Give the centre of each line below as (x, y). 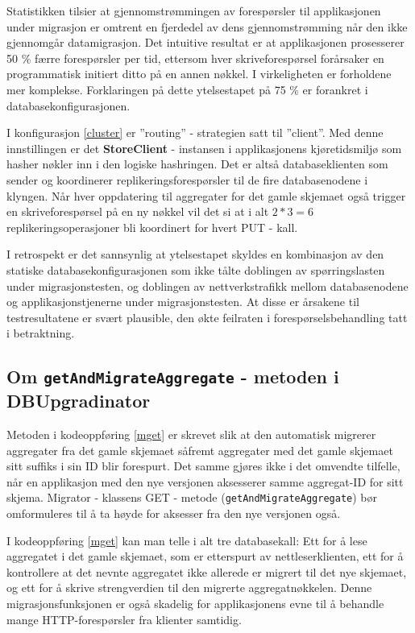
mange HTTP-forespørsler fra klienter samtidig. (124, 619)
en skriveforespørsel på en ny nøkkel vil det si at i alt (138, 211)
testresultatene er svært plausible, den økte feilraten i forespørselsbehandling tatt (207, 317)
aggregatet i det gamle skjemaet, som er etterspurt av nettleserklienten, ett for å (205, 556)
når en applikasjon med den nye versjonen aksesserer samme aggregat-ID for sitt (205, 481)
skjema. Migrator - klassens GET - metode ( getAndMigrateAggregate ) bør (192, 497)
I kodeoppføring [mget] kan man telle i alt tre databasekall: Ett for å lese (187, 540)
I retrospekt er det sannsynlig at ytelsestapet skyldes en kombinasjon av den (195, 254)
